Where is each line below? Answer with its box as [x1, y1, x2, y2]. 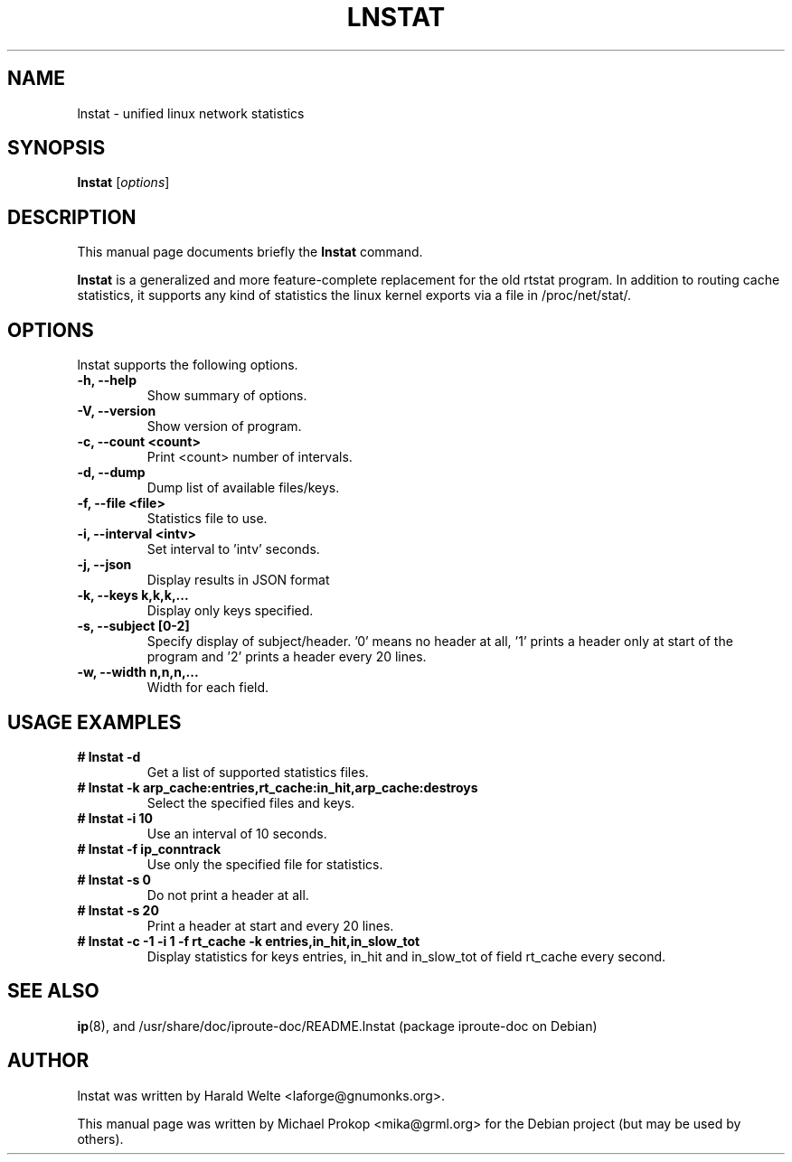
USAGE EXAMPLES [7, 710, 182, 734]
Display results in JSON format [146, 572, 330, 588]
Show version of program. [146, 418, 302, 435]
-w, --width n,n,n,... [77, 664, 199, 680]
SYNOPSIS [7, 136, 106, 160]
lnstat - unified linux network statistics [77, 105, 305, 121]
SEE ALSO [7, 979, 99, 1003]
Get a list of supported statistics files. [146, 764, 369, 780]
